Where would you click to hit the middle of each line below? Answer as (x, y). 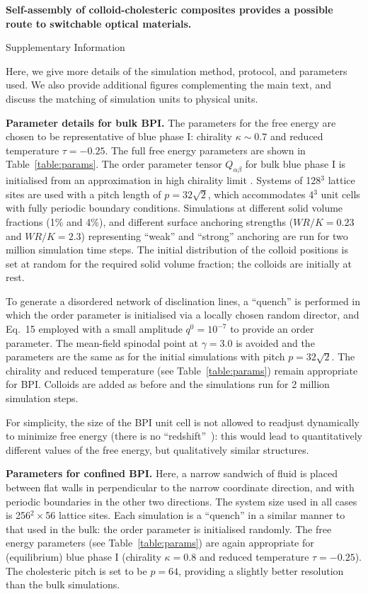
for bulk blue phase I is (295, 164)
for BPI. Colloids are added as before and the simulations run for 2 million (168, 384)
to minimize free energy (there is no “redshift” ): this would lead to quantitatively (184, 436)
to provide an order (272, 329)
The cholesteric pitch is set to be (76, 570)
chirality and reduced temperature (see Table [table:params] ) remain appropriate (182, 370)
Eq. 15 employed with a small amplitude (94, 329)
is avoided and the (275, 342)
